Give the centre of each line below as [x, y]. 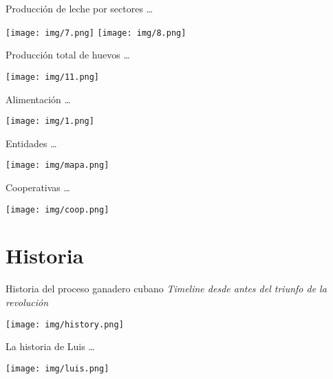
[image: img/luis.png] [57, 368]
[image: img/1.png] [50, 121]
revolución [27, 302]
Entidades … [31, 143]
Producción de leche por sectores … [79, 8]
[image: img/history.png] [65, 324]
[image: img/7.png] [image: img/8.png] [96, 33]
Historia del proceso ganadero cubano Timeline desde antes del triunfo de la [166, 289]
